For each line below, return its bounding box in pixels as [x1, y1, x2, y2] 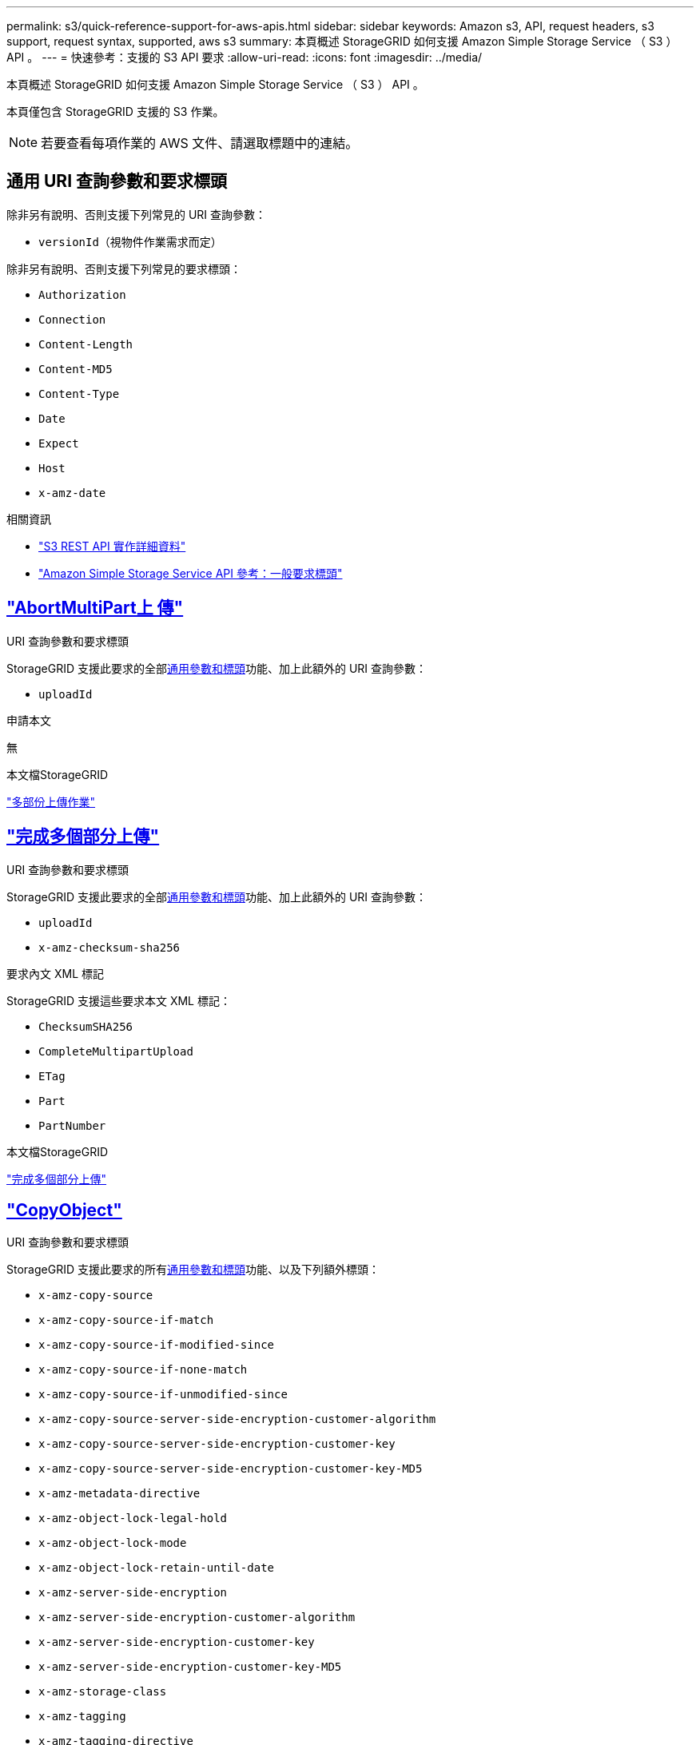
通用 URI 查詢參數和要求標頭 [6, 171, 228, 192]
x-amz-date [38, 486, 106, 499]
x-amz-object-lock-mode [38, 1536, 187, 1550]
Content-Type [38, 387, 120, 400]
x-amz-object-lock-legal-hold [38, 1512, 228, 1525]
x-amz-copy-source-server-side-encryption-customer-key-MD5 [38, 1462, 423, 1476]
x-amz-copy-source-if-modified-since [38, 1338, 275, 1352]
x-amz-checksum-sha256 [38, 940, 181, 954]
